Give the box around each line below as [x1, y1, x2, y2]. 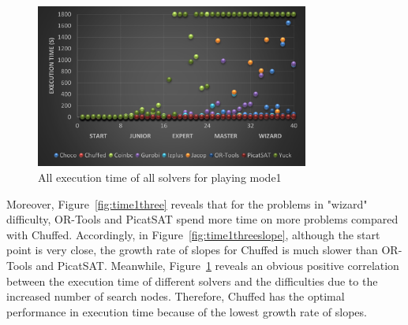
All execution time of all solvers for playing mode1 [38, 168, 282, 185]
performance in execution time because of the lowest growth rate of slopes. [6, 303, 367, 319]
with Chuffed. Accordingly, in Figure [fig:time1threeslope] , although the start [6, 226, 380, 242]
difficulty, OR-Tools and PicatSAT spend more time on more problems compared [6, 211, 399, 227]
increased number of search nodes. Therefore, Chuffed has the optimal [6, 288, 345, 305]
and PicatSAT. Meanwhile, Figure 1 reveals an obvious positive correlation [36, 257, 399, 273]
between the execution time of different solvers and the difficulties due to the [6, 272, 378, 289]
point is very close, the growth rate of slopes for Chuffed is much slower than [6, 242, 378, 258]
